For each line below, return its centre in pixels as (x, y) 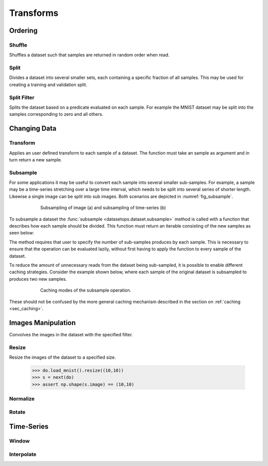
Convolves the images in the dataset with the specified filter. (71, 334)
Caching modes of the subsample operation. (86, 290)
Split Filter (22, 97)
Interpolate (23, 454)
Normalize (22, 399)
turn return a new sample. (35, 159)
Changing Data (33, 128)
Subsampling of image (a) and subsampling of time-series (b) (103, 208)
